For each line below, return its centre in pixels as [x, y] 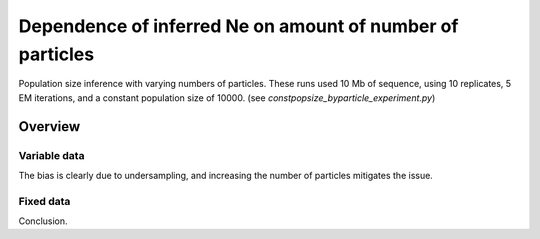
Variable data [51, 155]
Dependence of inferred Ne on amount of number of [238, 26]
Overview [49, 126]
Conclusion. [43, 221]
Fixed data [44, 201]
